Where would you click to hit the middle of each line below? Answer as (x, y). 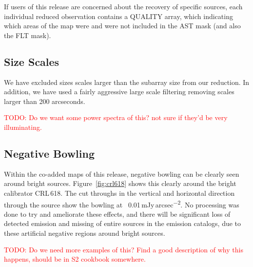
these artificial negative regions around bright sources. (85, 233)
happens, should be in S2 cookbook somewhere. (75, 259)
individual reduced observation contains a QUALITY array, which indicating (118, 16)
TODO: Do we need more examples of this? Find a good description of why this (124, 249)
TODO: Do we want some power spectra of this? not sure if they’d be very (116, 117)
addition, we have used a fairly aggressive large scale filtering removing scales (119, 92)
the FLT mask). (28, 35)
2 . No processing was (208, 204)
